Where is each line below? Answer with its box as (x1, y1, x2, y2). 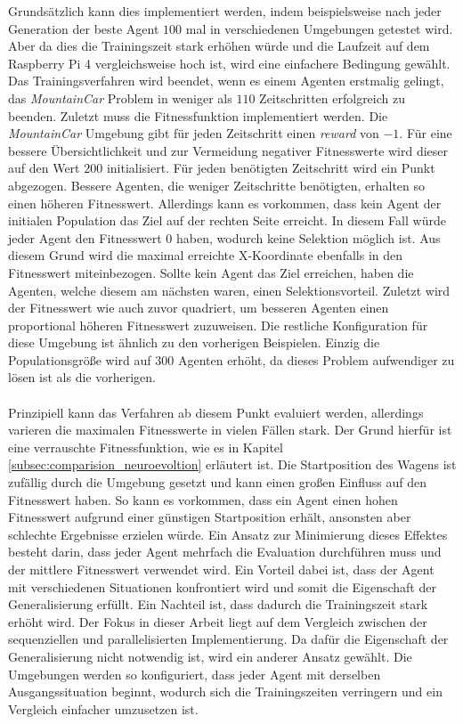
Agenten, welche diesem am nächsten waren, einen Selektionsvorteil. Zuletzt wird (8, 281, 451, 299)
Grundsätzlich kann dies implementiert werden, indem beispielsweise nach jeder (8, 2, 442, 20)
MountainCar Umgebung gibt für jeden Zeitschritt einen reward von (8, 124, 379, 142)
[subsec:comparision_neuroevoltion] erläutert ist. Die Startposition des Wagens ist (8, 455, 457, 474)
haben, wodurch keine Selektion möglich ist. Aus (176, 228, 441, 247)
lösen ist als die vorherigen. (8, 368, 156, 386)
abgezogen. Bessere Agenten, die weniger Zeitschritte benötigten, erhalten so (8, 175, 426, 194)
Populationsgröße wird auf (8, 350, 151, 369)
